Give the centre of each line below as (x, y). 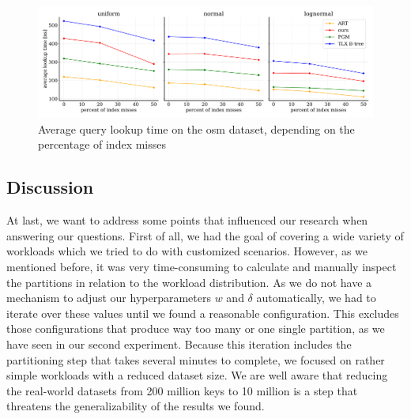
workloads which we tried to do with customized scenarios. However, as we (187, 251)
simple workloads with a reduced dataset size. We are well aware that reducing (197, 375)
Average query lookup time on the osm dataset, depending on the (196, 128)
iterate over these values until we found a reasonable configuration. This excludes (203, 313)
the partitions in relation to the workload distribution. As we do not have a (189, 282)
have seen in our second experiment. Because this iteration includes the (179, 344)
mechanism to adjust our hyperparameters (109, 298)
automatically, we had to (316, 298)
